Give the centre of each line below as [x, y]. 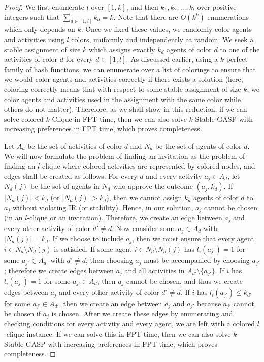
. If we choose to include [86, 238]
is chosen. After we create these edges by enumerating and [142, 313]
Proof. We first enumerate [44, 7]
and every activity [174, 175]
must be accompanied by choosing [197, 260]
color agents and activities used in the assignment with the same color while [122, 99]
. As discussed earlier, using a [172, 59]
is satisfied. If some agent [93, 249]
